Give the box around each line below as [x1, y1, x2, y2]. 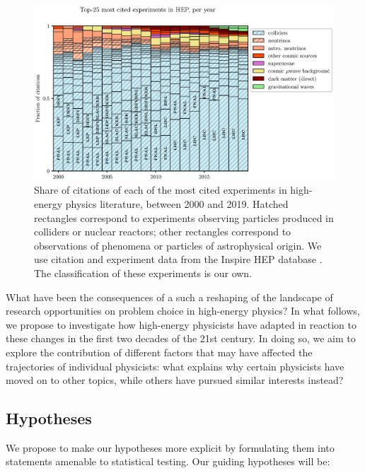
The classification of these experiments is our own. [34, 265, 253, 280]
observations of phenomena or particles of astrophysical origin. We [34, 238, 322, 252]
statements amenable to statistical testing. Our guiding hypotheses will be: [6, 454, 330, 469]
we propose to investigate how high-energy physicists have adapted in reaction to [6, 317, 357, 332]
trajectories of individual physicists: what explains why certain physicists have [6, 358, 344, 373]
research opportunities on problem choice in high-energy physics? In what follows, [6, 303, 360, 318]
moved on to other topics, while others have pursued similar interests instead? [6, 373, 344, 387]
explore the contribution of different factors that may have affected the [6, 344, 313, 359]
